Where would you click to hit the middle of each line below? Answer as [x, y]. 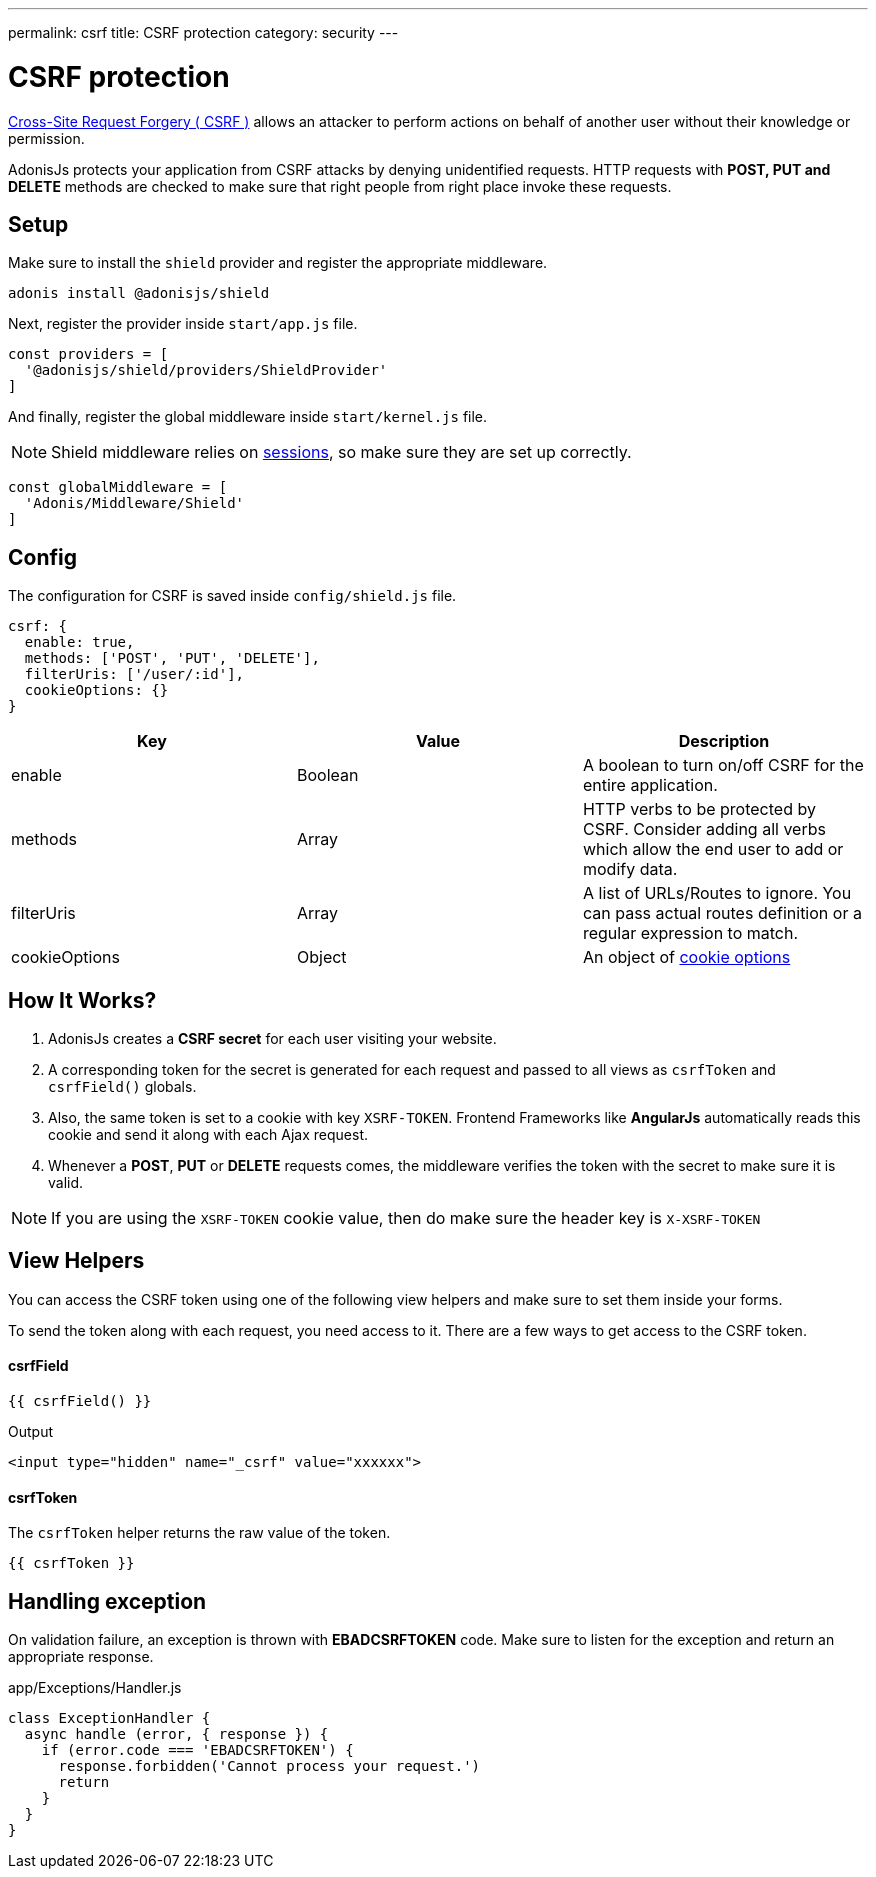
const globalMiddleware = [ [118, 487]
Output [30, 1432]
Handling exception [107, 1601]
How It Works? [82, 1000]
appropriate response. [81, 1657]
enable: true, [79, 642]
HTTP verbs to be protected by [699, 809]
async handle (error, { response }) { [176, 1734]
